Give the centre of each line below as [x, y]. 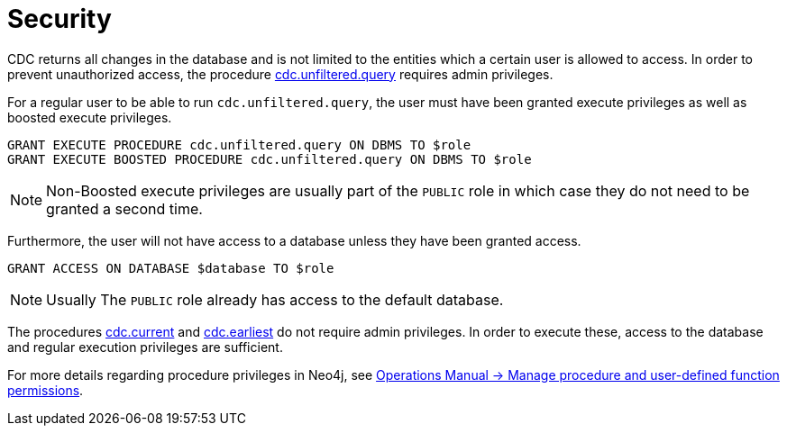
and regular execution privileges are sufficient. [145, 347]
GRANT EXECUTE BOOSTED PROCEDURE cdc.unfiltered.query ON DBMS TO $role [270, 159]
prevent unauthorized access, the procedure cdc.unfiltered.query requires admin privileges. [280, 74]
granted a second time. [124, 208]
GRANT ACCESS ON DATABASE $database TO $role [171, 268]
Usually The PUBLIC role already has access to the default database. [275, 299]
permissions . [46, 390]
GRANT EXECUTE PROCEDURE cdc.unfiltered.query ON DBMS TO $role [239, 144]
